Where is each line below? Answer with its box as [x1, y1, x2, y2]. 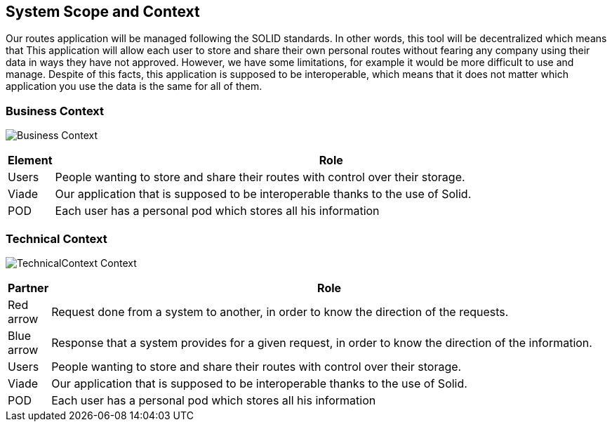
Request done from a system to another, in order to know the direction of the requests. [51, 304, 509, 319]
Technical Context [6, 231, 107, 246]
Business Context [6, 103, 105, 118]
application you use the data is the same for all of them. [6, 80, 262, 93]
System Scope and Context [6, 3, 200, 20]
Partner [8, 280, 49, 295]
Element [8, 153, 53, 168]
